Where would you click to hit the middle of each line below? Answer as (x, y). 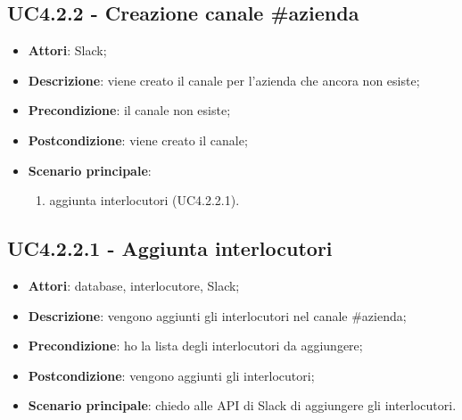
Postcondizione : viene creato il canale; (138, 140)
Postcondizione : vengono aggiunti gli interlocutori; (171, 375)
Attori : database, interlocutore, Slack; (134, 285)
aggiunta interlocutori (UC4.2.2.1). (144, 200)
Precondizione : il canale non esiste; (129, 110)
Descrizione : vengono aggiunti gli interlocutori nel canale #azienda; (217, 315)
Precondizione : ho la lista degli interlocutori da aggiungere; (195, 346)
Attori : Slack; (67, 50)
